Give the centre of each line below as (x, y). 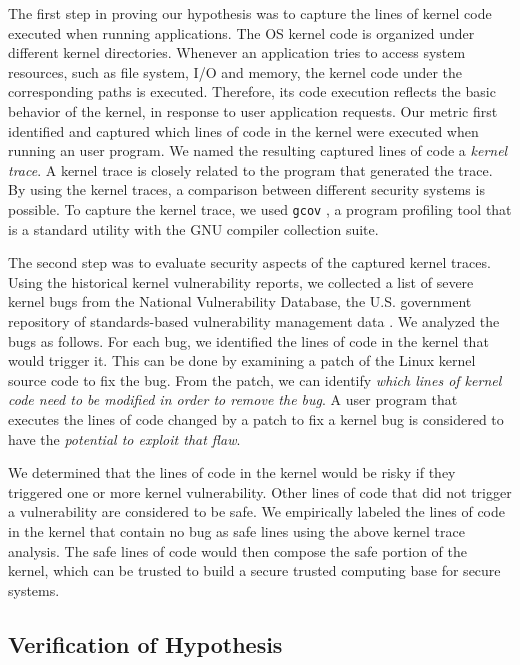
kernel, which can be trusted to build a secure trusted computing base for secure (254, 570)
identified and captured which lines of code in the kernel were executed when (243, 130)
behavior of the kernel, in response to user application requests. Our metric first (253, 110)
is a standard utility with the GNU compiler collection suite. (193, 228)
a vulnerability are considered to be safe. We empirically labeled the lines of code (256, 511)
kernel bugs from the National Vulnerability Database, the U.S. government (240, 301)
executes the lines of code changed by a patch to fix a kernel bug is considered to (256, 418)
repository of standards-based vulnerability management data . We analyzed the (254, 320)
